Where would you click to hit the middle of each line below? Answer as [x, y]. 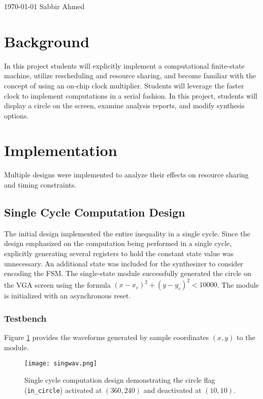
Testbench [25, 318]
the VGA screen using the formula [57, 284]
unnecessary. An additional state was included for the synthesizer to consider [124, 263]
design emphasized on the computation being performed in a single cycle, [118, 243]
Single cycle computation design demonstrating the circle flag [120, 379]
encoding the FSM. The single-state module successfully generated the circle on [128, 273]
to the [246, 337]
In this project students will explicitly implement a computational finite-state [124, 65]
